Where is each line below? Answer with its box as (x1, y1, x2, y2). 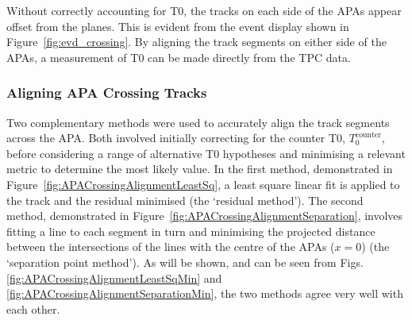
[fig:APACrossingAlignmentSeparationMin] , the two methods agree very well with (6, 285, 403, 302)
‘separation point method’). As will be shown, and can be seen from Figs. (6, 253, 364, 270)
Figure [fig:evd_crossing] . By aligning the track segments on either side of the (6, 33, 387, 50)
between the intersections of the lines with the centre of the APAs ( (6, 238, 335, 255)
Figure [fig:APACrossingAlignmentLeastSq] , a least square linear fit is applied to (6, 175, 400, 192)
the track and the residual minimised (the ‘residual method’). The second (6, 191, 364, 208)
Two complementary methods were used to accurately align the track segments (6, 114, 390, 130)
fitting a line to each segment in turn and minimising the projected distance (6, 222, 375, 239)
